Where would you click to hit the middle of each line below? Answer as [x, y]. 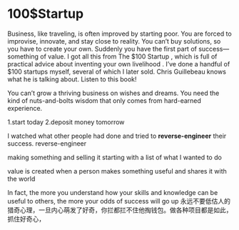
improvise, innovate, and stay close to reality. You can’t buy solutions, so [114, 41]
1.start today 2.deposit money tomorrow [66, 122]
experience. [25, 108]
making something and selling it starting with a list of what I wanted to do [115, 157]
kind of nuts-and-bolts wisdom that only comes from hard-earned [105, 100]
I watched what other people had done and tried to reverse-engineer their [117, 136]
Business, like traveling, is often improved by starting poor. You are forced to [119, 34]
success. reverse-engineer [47, 143]
